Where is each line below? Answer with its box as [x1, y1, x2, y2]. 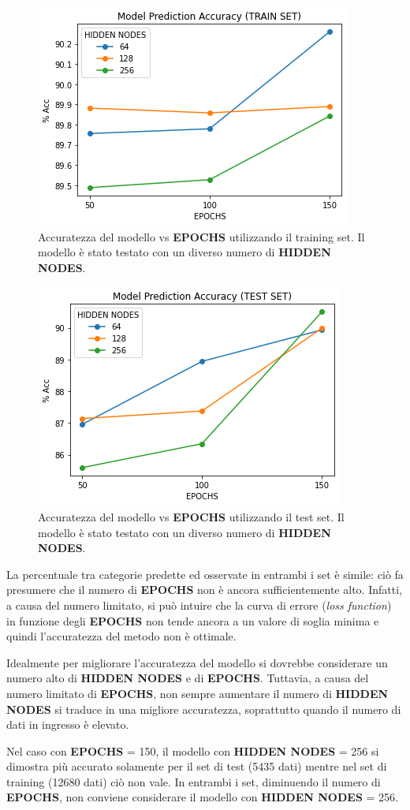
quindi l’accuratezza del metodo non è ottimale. [6, 628, 237, 644]
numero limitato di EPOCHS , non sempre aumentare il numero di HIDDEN [6, 685, 389, 701]
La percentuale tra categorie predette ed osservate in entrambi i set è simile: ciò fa [6, 566, 404, 582]
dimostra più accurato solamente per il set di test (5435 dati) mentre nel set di [6, 758, 387, 775]
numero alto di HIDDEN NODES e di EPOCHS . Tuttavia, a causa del [6, 670, 369, 686]
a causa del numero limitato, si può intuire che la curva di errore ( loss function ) [6, 596, 392, 613]
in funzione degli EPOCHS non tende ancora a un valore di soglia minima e [6, 612, 379, 629]
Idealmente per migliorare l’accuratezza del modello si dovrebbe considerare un [6, 654, 388, 670]
